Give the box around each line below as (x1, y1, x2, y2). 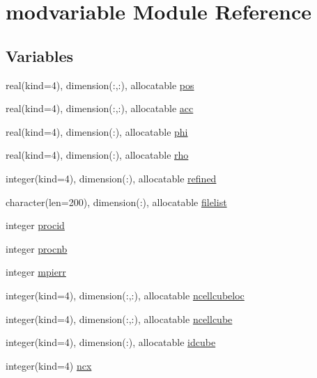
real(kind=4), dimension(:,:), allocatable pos (6, 77, 194, 92)
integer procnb (6, 241, 68, 255)
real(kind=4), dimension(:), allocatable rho (6, 148, 189, 162)
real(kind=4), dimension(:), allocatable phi (6, 124, 188, 139)
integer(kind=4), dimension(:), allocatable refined (6, 171, 217, 185)
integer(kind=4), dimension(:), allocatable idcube (6, 335, 216, 349)
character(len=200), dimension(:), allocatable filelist (6, 194, 227, 209)
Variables (6, 45, 74, 66)
